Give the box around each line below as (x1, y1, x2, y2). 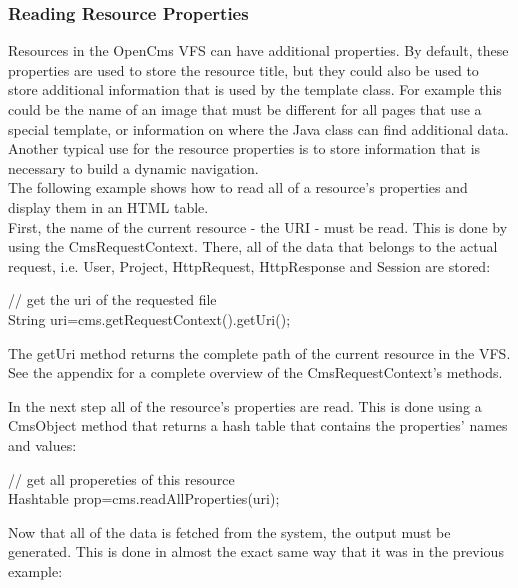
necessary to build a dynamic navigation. (8, 157, 259, 178)
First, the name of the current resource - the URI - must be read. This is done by (8, 216, 508, 237)
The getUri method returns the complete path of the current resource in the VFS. (8, 342, 511, 363)
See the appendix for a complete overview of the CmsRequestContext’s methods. (8, 362, 503, 383)
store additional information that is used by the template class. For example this (8, 79, 502, 100)
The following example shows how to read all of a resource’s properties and (8, 177, 468, 198)
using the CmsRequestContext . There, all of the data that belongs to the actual (8, 236, 498, 257)
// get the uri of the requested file (8, 289, 217, 310)
